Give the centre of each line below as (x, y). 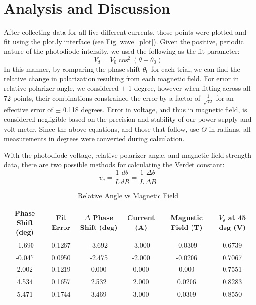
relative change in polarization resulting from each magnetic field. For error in (122, 78)
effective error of (29, 109)
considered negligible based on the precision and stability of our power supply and (128, 119)
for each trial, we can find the (195, 68)
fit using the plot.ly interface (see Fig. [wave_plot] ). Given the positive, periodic (124, 41)
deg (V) (232, 227)
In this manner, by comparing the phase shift (72, 68)
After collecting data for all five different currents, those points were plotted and (125, 32)
